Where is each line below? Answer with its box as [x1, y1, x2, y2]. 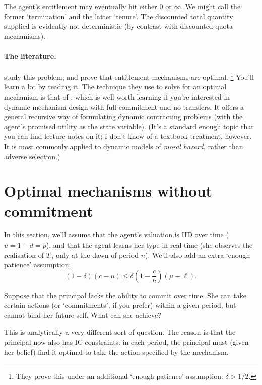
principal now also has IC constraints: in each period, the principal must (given [4, 336, 249, 347]
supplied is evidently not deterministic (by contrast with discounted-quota [4, 21, 233, 31]
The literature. [4, 50, 56, 61]
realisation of [4, 249, 44, 260]
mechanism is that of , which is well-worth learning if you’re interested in [4, 91, 230, 102]
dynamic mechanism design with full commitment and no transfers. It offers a [4, 101, 244, 112]
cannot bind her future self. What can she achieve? [4, 310, 161, 320]
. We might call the [181, 1, 241, 11]
